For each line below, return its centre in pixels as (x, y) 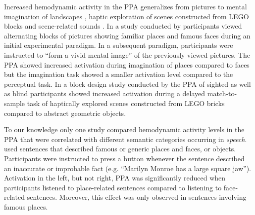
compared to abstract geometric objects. (65, 113)
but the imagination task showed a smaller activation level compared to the (119, 74)
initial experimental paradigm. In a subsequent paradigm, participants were (119, 45)
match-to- (222, 93)
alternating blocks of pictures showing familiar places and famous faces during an (127, 35)
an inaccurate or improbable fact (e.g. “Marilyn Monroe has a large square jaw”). (127, 168)
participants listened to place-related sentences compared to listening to (113, 187)
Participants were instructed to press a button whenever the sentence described (124, 158)
